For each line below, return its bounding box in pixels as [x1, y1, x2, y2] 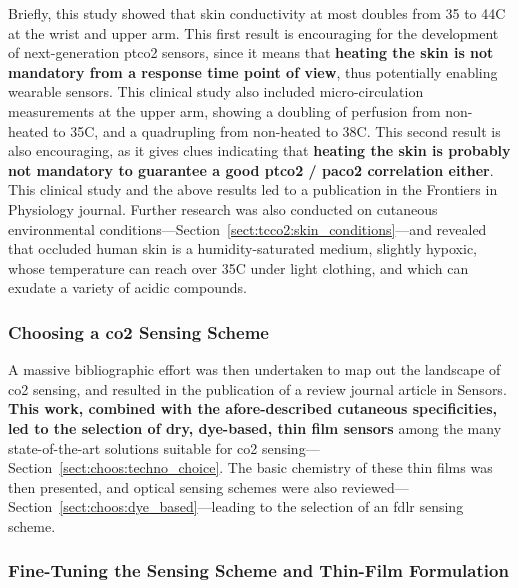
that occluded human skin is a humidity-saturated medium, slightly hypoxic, [8, 238, 477, 259]
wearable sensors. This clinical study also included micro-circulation [8, 81, 424, 102]
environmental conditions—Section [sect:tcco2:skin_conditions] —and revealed [8, 218, 487, 239]
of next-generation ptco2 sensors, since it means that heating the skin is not [8, 42, 494, 63]
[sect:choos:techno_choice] [59, 457, 220, 478]
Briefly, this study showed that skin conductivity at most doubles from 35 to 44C [8, 3, 506, 23]
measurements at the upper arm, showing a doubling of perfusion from [8, 100, 441, 121]
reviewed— [341, 476, 409, 497]
